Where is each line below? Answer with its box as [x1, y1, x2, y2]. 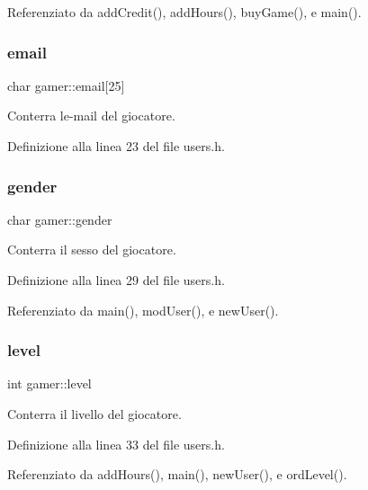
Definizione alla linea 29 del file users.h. [7, 271, 225, 289]
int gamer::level [7, 374, 92, 393]
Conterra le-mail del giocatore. [7, 106, 175, 125]
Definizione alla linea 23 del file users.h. [7, 137, 225, 155]
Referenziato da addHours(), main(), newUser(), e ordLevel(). [7, 465, 347, 484]
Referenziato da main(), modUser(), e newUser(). [7, 300, 279, 319]
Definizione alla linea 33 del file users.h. [7, 434, 225, 453]
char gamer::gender [7, 209, 112, 228]
